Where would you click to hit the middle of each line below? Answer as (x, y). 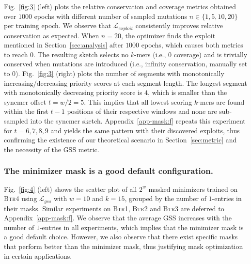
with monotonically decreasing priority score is (73, 92)
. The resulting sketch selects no (81, 54)
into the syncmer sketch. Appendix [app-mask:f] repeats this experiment (138, 120)
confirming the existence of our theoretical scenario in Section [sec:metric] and (120, 140)
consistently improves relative (179, 25)
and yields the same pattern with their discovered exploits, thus (145, 130)
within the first (26, 111)
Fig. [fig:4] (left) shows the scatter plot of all (71, 189)
